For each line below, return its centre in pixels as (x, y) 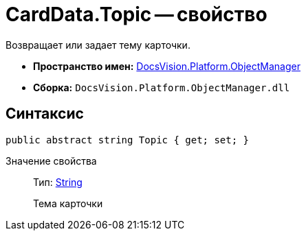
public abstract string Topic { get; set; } (128, 140)
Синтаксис (45, 114)
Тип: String (58, 182)
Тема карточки (68, 203)
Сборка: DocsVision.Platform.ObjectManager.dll (162, 87)
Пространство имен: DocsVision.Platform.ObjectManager (167, 66)
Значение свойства (51, 161)
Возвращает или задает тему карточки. (98, 45)
